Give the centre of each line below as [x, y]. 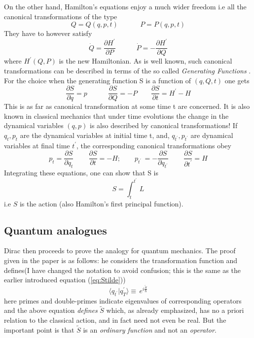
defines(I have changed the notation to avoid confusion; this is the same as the [122, 270]
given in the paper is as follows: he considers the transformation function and [121, 260]
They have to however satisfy [48, 33]
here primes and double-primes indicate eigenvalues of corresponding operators [123, 300]
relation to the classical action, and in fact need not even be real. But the [115, 320]
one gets [237, 80]
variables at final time [37, 145]
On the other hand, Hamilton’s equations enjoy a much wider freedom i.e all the [125, 6]
